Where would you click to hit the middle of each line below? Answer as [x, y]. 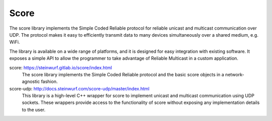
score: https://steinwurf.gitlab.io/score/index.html [61, 67]
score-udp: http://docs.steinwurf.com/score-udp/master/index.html [79, 88]
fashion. [49, 82]
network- [234, 74]
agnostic [31, 82]
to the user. [33, 109]
